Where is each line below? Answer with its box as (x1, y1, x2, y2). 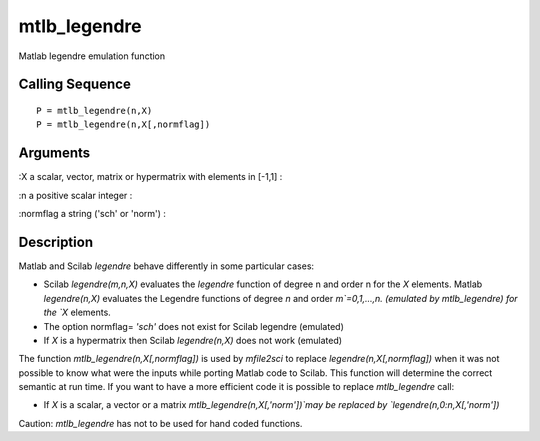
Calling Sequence (18, 76, 132, 93)
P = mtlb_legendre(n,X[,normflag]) (36, 119, 211, 130)
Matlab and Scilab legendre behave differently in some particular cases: (18, 260, 315, 272)
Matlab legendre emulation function (18, 50, 166, 62)
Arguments (18, 145, 91, 162)
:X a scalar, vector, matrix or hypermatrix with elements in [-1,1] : (18, 171, 283, 183)
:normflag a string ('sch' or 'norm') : (18, 208, 167, 220)
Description (18, 233, 94, 250)
